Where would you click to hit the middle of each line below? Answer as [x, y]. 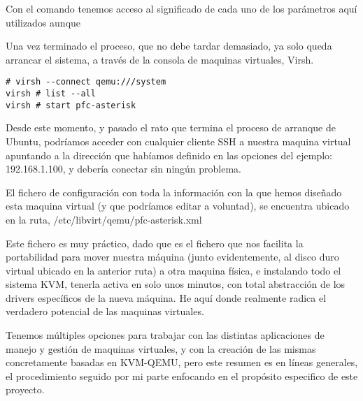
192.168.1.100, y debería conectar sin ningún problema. [124, 169]
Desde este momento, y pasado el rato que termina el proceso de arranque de [171, 127]
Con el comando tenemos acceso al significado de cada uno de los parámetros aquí [181, 8]
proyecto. [25, 389]
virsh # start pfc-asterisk [71, 105]
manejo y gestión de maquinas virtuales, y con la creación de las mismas [161, 348]
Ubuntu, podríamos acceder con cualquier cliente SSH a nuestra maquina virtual [178, 141]
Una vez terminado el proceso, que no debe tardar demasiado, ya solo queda [169, 46]
